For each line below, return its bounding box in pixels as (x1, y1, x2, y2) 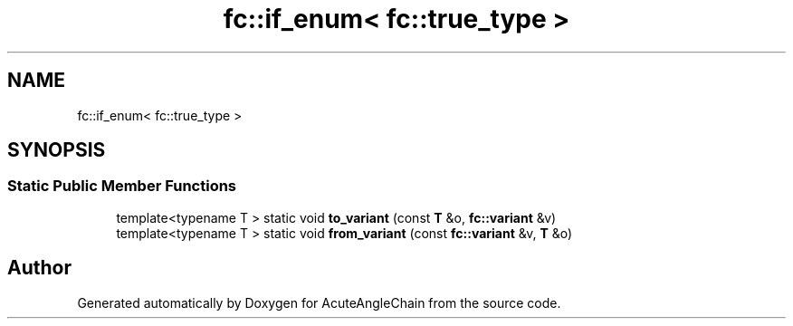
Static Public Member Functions (7, 177, 237, 196)
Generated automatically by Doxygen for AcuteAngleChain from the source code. (77, 294, 561, 311)
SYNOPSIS (7, 139, 106, 162)
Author (7, 256, 72, 280)
